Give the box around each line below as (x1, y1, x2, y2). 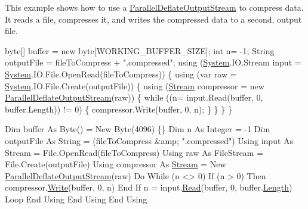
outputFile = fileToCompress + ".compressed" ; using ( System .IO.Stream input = (5, 56, 301, 68)
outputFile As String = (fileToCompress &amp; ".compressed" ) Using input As (5, 134, 294, 146)
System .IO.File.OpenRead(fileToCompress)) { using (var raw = (5, 67, 237, 80)
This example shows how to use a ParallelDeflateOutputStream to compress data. (5, 1, 304, 13)
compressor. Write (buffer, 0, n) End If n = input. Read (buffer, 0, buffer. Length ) (5, 181, 292, 194)
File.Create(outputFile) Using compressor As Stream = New (5, 158, 226, 170)
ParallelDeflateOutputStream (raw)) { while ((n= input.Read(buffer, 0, (5, 91, 263, 104)
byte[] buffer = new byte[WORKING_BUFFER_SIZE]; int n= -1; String (5, 44, 275, 57)
